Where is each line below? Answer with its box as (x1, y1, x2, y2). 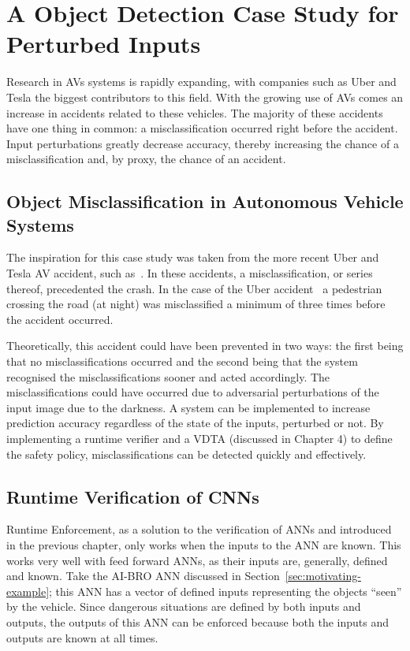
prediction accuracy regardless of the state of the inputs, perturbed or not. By (6, 415, 384, 431)
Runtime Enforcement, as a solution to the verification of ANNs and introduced (6, 521, 392, 538)
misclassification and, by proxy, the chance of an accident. (6, 151, 286, 167)
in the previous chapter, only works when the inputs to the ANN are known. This (6, 536, 401, 552)
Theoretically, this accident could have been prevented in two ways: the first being (6, 337, 404, 354)
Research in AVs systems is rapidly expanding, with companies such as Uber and (6, 73, 397, 90)
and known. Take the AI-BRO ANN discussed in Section (6, 567, 280, 584)
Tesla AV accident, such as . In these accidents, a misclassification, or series (6, 265, 373, 281)
